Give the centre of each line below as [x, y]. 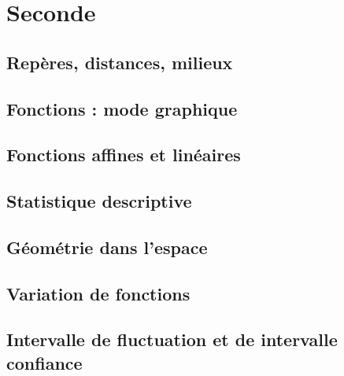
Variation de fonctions [98, 293]
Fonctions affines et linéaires [124, 155]
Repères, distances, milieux [120, 62]
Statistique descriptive [99, 201]
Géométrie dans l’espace [107, 247]
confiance [44, 362]
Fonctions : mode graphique [122, 108]
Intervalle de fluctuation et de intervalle [172, 339]
